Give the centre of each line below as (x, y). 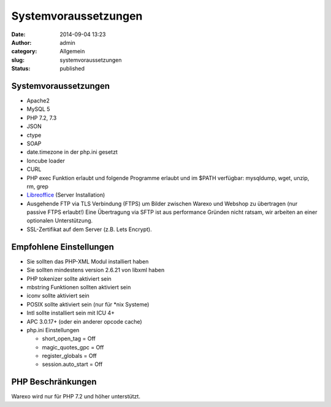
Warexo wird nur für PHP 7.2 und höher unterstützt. (76, 397)
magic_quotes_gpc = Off (73, 347)
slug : (18, 60)
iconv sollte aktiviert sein (58, 296)
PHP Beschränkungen (54, 382)
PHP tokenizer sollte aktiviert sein (69, 278)
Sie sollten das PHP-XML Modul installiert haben (88, 261)
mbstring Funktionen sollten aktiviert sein (79, 287)
